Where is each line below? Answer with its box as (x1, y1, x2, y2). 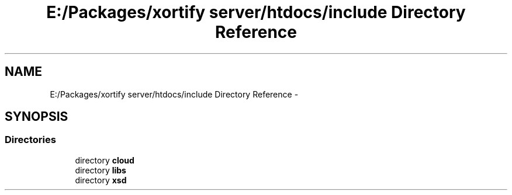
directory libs (75, 165, 126, 175)
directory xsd (75, 175, 127, 185)
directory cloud (75, 155, 134, 165)
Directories (5, 134, 56, 146)
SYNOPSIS (5, 109, 68, 124)
